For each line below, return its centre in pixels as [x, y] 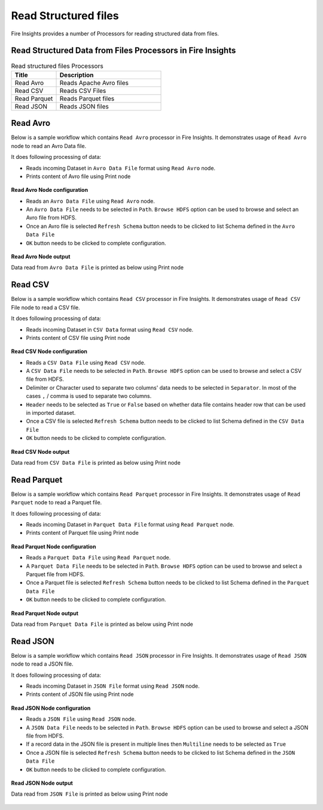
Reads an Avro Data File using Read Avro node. [90, 201]
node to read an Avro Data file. [49, 146]
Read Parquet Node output [45, 613]
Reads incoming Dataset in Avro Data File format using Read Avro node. [121, 168]
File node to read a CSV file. [45, 307]
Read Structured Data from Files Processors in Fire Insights [124, 51]
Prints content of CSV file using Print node [78, 338]
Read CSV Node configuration [49, 351]
